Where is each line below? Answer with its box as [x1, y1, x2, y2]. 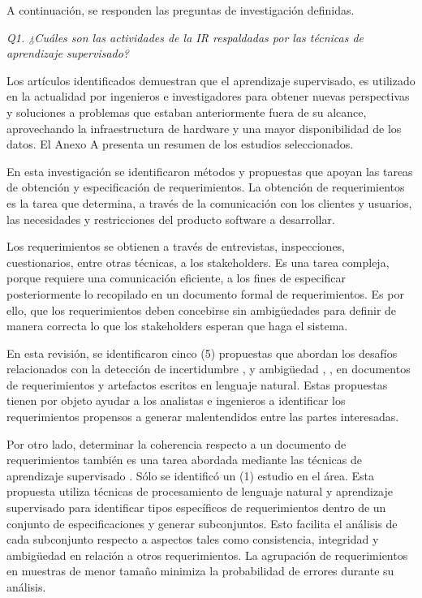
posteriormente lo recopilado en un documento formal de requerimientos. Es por [6, 285, 404, 302]
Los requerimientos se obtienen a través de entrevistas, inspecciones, [6, 238, 346, 255]
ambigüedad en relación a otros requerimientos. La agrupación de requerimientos [6, 546, 408, 563]
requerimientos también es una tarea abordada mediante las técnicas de [6, 451, 362, 468]
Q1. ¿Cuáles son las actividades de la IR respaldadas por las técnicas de [6, 28, 364, 45]
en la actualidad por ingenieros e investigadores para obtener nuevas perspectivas [6, 88, 410, 105]
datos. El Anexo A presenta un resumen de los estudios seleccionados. [6, 136, 354, 153]
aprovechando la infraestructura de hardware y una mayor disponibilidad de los [6, 119, 402, 136]
